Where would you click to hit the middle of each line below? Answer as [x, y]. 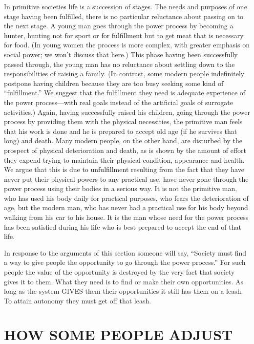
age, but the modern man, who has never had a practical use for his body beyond [126, 207]
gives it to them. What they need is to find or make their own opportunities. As [124, 281]
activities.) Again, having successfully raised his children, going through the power [127, 112]
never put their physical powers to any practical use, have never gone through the [126, 179]
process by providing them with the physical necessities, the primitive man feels [123, 121]
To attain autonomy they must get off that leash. [78, 300]
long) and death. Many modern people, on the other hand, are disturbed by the [123, 140]
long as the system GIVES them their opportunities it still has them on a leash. [124, 291]
